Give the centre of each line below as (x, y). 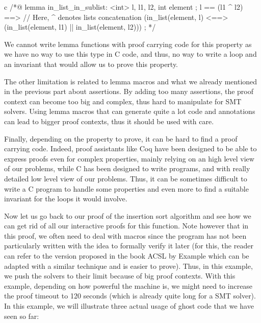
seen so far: (22, 316)
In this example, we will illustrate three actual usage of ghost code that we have (129, 306)
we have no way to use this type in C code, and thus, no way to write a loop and (130, 54)
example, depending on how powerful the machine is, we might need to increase (128, 285)
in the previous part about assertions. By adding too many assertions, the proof (129, 91)
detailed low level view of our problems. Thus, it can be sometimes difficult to (126, 178)
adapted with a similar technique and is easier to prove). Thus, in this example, (128, 266)
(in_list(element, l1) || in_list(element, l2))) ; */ (80, 27)
